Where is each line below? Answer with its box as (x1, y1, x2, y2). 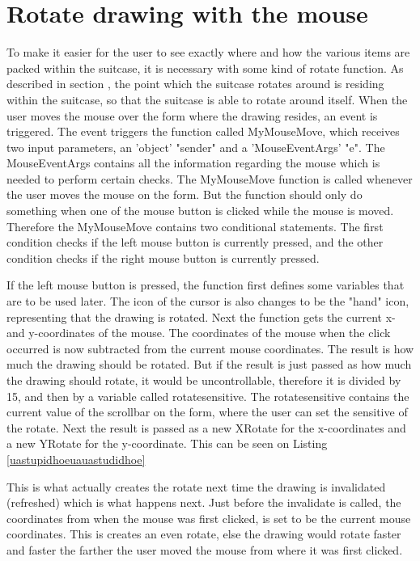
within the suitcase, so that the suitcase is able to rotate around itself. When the (6, 91, 408, 108)
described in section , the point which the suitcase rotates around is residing (6, 75, 384, 92)
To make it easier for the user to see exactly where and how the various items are (6, 44, 410, 61)
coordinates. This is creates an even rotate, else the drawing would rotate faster (6, 525, 401, 542)
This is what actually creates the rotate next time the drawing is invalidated (6, 478, 386, 495)
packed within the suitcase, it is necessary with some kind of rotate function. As (6, 59, 404, 76)
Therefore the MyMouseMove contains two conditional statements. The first (6, 217, 384, 234)
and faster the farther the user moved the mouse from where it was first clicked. (6, 541, 403, 558)
